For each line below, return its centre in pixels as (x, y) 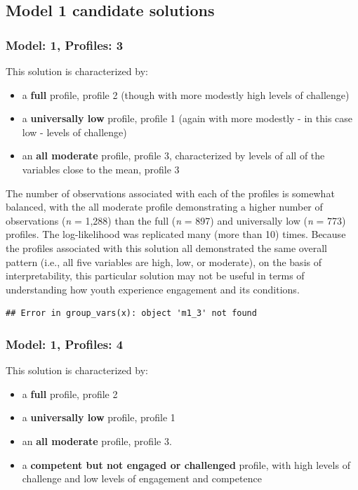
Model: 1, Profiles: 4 (65, 344)
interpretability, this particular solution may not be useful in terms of (155, 276)
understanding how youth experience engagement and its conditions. (153, 289)
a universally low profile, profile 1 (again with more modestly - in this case (187, 118)
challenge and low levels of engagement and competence (142, 478)
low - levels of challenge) (74, 132)
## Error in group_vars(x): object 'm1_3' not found (131, 313)
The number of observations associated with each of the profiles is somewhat (170, 193)
